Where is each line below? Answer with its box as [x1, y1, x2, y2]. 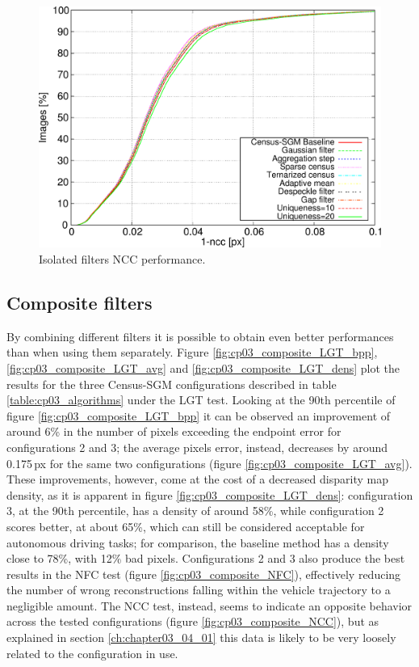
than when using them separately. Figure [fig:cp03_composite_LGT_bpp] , [6, 344, 378, 361]
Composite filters [6, 289, 153, 315]
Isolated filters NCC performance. [39, 251, 206, 267]
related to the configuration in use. [6, 644, 178, 661]
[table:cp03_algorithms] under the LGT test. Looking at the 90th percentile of [6, 391, 396, 408]
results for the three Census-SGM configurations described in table [6, 375, 337, 392]
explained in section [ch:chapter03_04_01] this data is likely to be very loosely [6, 629, 396, 646]
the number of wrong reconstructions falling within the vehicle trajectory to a [6, 581, 391, 598]
